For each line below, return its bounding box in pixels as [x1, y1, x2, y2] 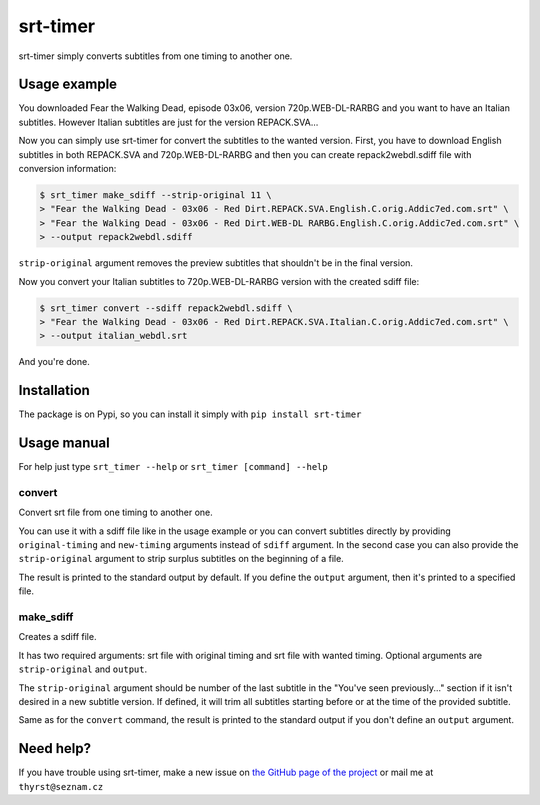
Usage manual [18, 435, 110, 452]
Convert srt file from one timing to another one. [18, 506, 214, 519]
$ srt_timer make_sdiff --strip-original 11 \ [39, 190, 272, 200]
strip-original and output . [18, 663, 148, 675]
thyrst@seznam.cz [18, 781, 104, 792]
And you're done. [18, 356, 90, 368]
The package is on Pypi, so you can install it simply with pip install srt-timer [18, 408, 362, 420]
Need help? [18, 740, 92, 757]
